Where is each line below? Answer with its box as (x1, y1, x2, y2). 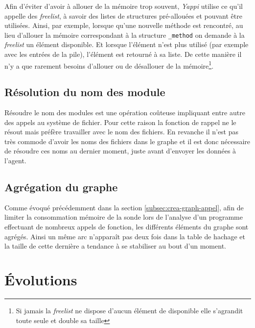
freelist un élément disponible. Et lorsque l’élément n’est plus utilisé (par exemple (4, 39, 249, 50)
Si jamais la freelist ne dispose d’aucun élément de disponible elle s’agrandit (16, 305, 243, 315)
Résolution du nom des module (4, 84, 165, 100)
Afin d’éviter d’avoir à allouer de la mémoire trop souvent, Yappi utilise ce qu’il (4, 1, 243, 11)
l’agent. (4, 155, 26, 166)
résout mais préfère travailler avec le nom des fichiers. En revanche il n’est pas (4, 126, 239, 137)
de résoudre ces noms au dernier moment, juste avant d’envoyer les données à (4, 146, 236, 156)
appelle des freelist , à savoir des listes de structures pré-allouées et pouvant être (4, 10, 242, 21)
